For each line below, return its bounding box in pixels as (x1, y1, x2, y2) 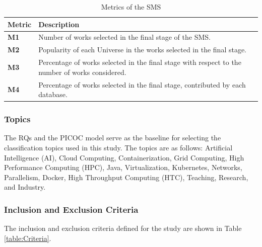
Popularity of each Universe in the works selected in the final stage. (38, 44, 247, 55)
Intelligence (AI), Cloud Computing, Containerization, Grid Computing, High (4, 152, 244, 162)
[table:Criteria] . (4, 232, 51, 243)
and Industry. (4, 182, 46, 192)
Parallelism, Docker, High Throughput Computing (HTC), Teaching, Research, (4, 172, 248, 182)
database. (38, 89, 68, 100)
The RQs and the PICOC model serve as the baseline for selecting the (4, 132, 221, 143)
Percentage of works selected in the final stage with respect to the (38, 57, 241, 67)
